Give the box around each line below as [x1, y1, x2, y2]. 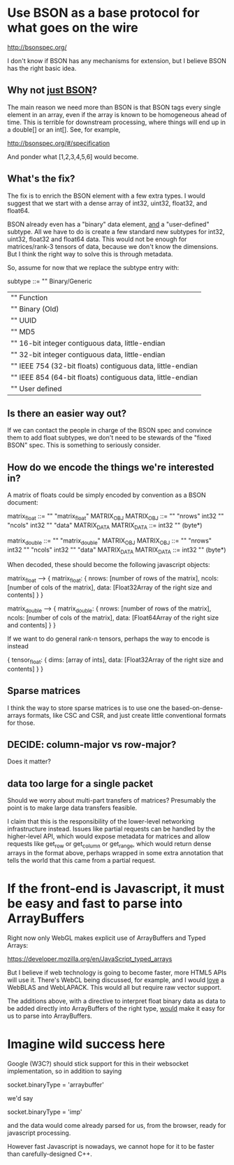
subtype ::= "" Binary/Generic [7, 277, 93, 285]
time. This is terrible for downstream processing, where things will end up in [7, 118, 226, 126]
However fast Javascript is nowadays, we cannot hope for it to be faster [7, 1142, 214, 1150]
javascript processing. [7, 1129, 71, 1137]
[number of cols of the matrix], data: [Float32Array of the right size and [7, 583, 212, 592]
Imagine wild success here [7, 1036, 166, 1052]
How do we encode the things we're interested [7, 461, 214, 473]
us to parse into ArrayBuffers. [7, 1011, 92, 1020]
